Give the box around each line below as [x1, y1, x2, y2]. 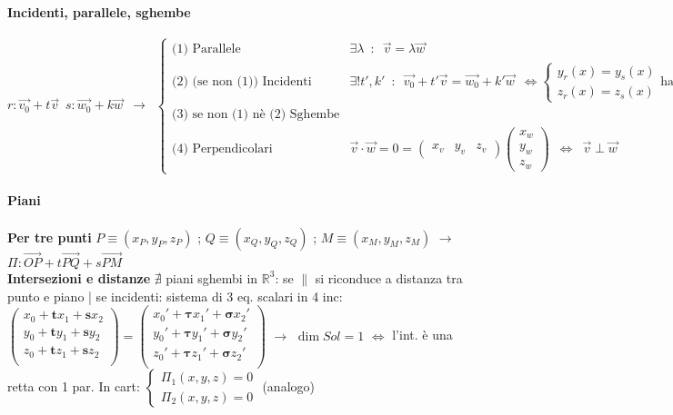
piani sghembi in [166, 268, 258, 287]
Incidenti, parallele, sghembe [7, 2, 191, 21]
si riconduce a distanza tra [315, 268, 463, 287]
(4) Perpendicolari [171, 142, 273, 155]
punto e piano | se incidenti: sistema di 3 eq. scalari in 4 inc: [7, 286, 343, 305]
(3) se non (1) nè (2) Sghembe [171, 107, 340, 121]
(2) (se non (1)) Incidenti [171, 75, 312, 88]
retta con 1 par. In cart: [7, 377, 140, 395]
